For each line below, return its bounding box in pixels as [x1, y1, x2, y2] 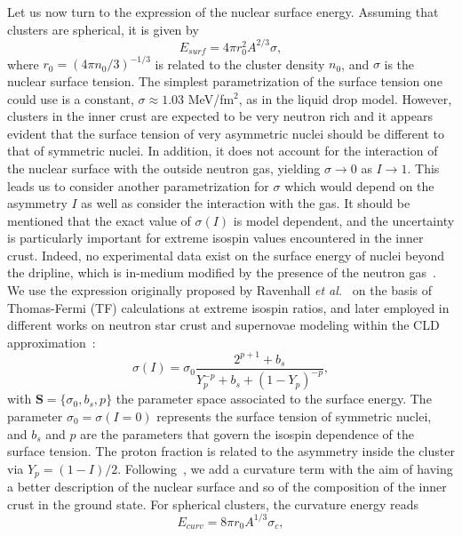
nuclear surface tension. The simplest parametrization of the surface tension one [7, 71, 442, 90]
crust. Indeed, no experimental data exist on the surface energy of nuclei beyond [7, 245, 444, 264]
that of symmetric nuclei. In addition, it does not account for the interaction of [7, 141, 438, 160]
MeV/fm [187, 89, 235, 108]
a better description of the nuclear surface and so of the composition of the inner [7, 477, 447, 496]
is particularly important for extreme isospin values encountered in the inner [7, 228, 424, 247]
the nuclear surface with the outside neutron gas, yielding [7, 158, 321, 177]
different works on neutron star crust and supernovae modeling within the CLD [7, 316, 440, 334]
